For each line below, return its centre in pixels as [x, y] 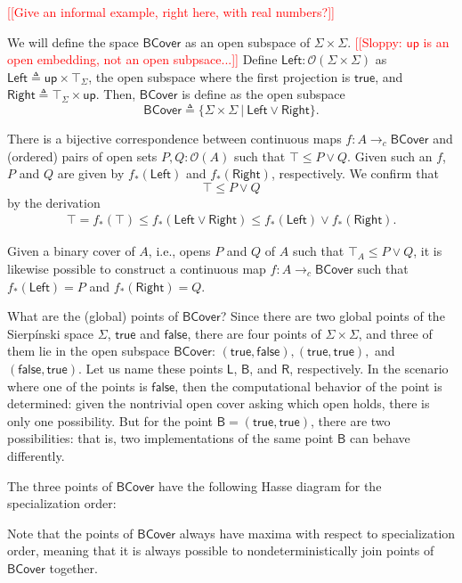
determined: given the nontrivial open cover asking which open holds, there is [219, 403]
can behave [380, 438]
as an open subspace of [247, 41]
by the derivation [54, 202]
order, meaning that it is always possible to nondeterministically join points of [221, 550]
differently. [36, 455]
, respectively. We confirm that [355, 173]
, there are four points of [254, 333]
